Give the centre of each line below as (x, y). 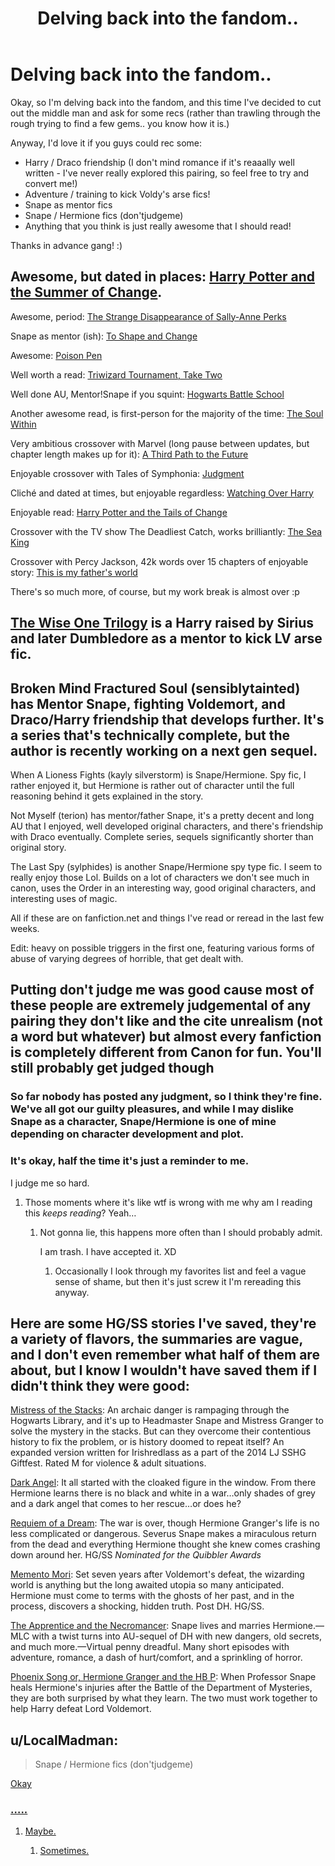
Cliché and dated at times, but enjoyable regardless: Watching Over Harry (162, 493)
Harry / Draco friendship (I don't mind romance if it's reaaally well (159, 162)
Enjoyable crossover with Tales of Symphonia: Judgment (127, 473)
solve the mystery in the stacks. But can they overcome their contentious (161, 1431)
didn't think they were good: (100, 1385)
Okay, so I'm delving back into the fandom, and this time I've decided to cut (166, 102)
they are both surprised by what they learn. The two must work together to (164, 1698)
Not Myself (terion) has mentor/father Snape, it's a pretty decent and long (162, 815)
